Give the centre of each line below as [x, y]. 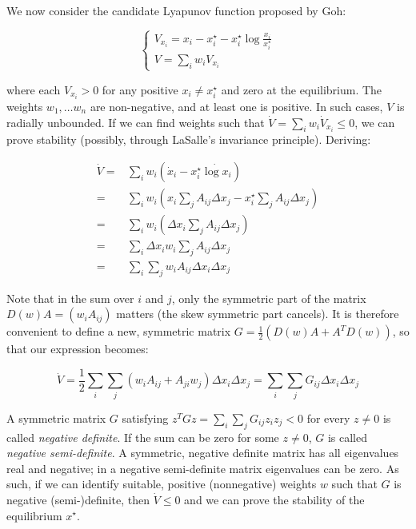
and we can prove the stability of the [274, 499]
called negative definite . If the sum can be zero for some [143, 437]
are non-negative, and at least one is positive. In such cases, [236, 107]
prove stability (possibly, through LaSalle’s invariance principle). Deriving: [189, 139]
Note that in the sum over [70, 298]
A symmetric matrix [56, 418]
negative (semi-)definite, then [78, 499]
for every [328, 418]
